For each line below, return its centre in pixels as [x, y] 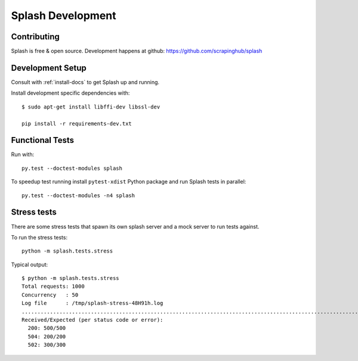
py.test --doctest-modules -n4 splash [78, 195]
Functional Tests [43, 140]
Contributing [35, 37]
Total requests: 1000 [53, 287]
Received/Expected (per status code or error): [92, 320]
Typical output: [30, 264]
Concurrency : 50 [50, 295]
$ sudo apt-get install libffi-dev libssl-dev [91, 107]
